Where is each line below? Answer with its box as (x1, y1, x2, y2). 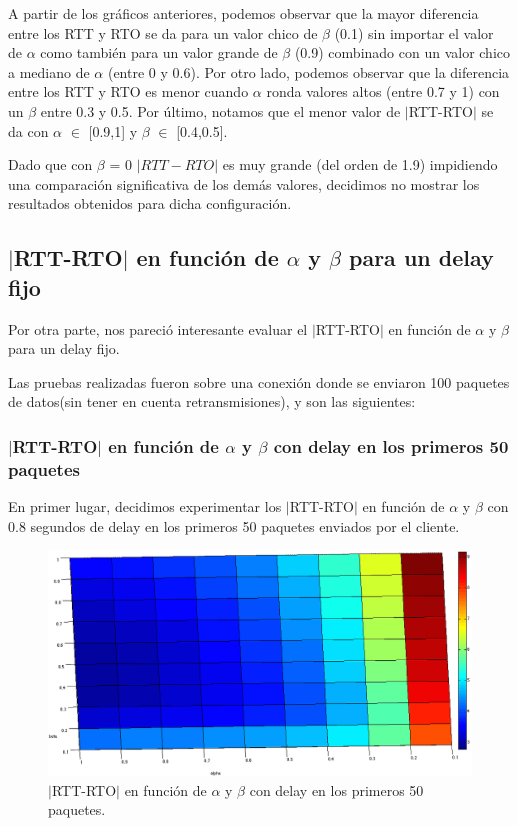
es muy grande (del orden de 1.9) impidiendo (222, 154, 498, 175)
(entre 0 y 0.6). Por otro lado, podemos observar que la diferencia (107, 61, 510, 82)
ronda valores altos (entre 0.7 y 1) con (266, 81, 500, 102)
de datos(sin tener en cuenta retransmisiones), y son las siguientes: (8, 391, 416, 412)
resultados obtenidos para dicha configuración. (8, 193, 292, 214)
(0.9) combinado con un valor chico (294, 42, 511, 63)
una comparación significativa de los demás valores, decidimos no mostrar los (8, 173, 480, 194)
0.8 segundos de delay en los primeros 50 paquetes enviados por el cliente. (8, 515, 460, 536)
